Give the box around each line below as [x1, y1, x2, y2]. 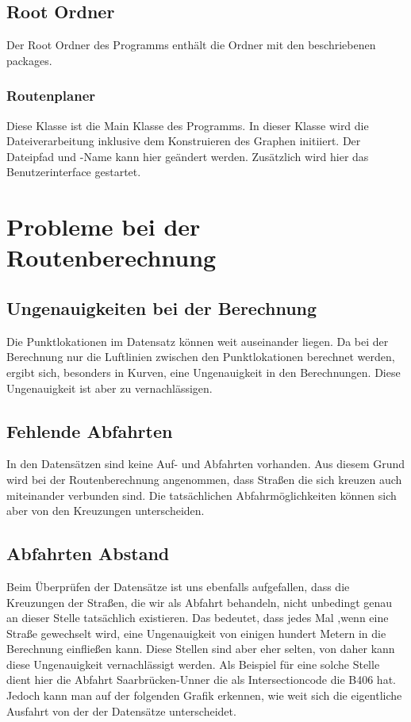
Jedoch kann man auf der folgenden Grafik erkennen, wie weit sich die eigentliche [6, 687, 402, 704]
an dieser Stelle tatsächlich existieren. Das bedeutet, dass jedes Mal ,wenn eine [6, 609, 389, 626]
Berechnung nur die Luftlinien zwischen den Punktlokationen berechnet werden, [6, 348, 395, 365]
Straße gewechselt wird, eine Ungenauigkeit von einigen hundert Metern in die [6, 624, 386, 641]
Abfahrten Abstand [6, 541, 170, 566]
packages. [6, 52, 52, 68]
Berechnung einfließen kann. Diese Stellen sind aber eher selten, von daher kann [6, 640, 395, 657]
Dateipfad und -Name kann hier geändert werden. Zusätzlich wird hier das [6, 148, 369, 164]
